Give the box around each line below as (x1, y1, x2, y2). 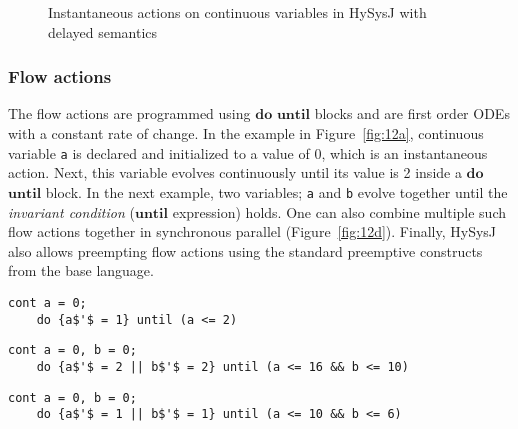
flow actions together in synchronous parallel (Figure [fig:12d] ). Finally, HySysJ (8, 221, 497, 242)
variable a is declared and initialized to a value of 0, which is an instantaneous (8, 142, 488, 163)
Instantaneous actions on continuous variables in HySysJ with (48, 2, 427, 22)
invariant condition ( (8, 201, 135, 222)
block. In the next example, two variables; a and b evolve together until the (45, 181, 508, 202)
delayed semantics (48, 21, 158, 42)
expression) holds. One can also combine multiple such (172, 201, 507, 222)
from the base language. (8, 260, 154, 281)
